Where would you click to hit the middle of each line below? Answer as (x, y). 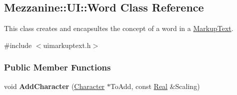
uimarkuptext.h (67, 45)
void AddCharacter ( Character (54, 86)
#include (18, 45)
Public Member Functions (57, 67)
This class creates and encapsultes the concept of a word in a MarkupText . (119, 28)
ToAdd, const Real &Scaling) (155, 86)
